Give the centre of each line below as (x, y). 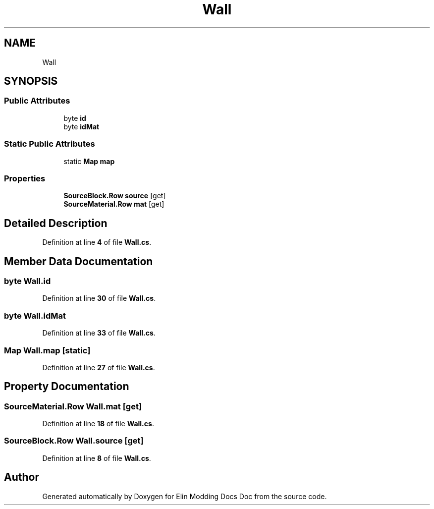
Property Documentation (67, 387)
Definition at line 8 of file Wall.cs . (97, 458)
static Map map (89, 161)
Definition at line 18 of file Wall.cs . (98, 424)
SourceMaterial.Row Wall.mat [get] (73, 406)
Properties (25, 178)
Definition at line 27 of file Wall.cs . (99, 367)
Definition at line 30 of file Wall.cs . (99, 298)
